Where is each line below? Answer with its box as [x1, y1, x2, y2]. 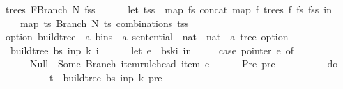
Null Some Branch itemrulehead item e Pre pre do [29, 56, 338, 71]
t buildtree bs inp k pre [49, 70, 162, 84]
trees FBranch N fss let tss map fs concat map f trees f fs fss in [5, 2, 332, 16]
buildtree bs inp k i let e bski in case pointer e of [10, 42, 294, 57]
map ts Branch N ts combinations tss [20, 15, 189, 30]
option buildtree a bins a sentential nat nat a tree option [5, 29, 289, 44]
